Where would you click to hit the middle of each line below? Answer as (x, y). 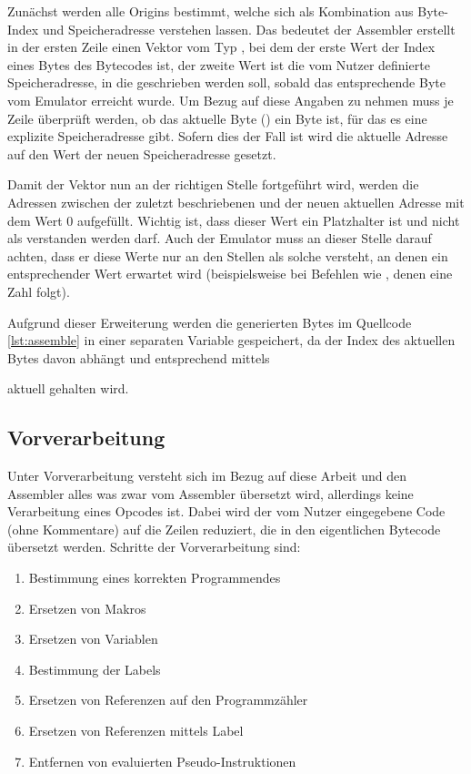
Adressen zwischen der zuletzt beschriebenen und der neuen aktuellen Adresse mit (236, 202)
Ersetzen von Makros (87, 608)
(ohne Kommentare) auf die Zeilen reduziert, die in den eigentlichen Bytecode (224, 529)
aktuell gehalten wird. (68, 388)
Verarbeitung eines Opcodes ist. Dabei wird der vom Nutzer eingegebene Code (226, 511)
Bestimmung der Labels (95, 669)
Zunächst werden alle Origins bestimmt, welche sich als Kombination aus (210, 11)
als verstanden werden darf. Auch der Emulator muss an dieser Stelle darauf (220, 238)
